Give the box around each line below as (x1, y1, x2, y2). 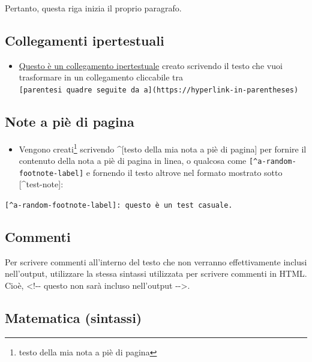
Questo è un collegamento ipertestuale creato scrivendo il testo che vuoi (19, 59, 283, 71)
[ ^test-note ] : (19, 178, 64, 190)
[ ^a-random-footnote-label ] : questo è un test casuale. (5, 201, 233, 210)
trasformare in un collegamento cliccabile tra (19, 71, 184, 83)
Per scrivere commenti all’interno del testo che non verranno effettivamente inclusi (5, 255, 307, 268)
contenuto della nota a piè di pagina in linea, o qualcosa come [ (19, 154, 254, 167)
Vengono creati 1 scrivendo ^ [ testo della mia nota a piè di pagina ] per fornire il (19, 140, 307, 155)
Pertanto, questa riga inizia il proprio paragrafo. (5, 2, 182, 14)
